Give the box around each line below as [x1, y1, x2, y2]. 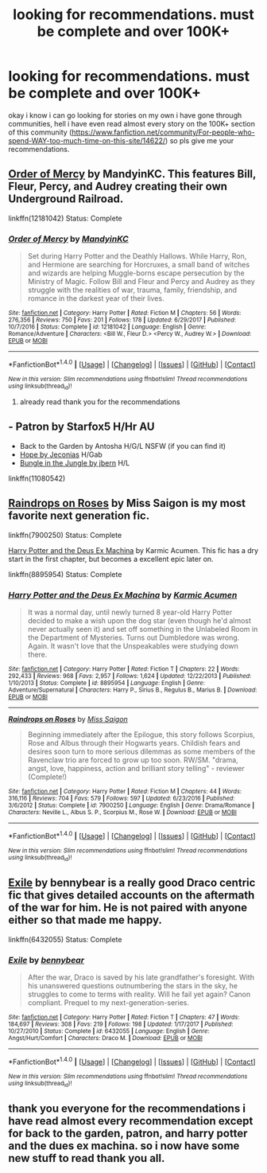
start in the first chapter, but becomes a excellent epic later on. [8, 554, 214, 563]
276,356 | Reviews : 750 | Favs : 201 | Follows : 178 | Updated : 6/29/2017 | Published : [8, 316, 237, 324]
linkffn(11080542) [8, 473, 66, 483]
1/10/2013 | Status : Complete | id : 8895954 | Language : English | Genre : [8, 679, 205, 687]
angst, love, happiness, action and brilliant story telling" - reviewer [27, 763, 245, 773]
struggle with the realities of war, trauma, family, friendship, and [27, 285, 237, 295]
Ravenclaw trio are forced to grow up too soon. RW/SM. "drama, [27, 754, 238, 765]
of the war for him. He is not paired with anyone [8, 901, 248, 914]
